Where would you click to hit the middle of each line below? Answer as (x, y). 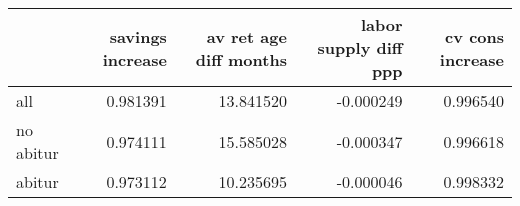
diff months (241, 59)
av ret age (246, 36)
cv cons (474, 36)
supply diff (360, 47)
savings (138, 36)
